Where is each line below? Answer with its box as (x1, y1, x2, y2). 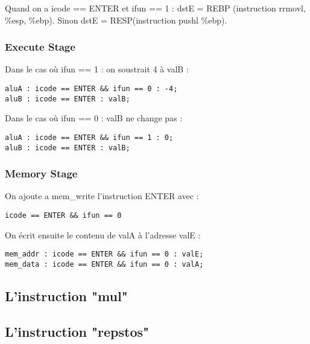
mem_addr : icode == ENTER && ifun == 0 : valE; (5, 250, 204, 259)
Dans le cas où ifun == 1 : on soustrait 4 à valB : (5, 63, 189, 75)
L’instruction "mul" (5, 286, 128, 305)
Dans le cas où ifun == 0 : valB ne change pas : (5, 112, 183, 124)
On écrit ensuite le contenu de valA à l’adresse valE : (5, 228, 201, 241)
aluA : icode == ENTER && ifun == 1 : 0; (5, 133, 174, 142)
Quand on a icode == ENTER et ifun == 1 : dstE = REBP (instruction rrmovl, (5, 2, 306, 14)
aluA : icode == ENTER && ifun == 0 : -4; (5, 84, 178, 93)
